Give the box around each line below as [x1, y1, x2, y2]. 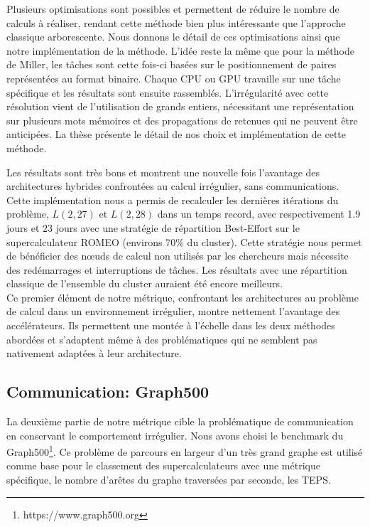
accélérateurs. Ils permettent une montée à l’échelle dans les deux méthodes [6, 318, 335, 333]
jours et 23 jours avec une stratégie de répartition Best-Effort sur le [6, 220, 300, 235]
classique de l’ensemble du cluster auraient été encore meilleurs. [6, 276, 283, 291]
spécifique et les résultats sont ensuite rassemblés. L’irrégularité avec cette [6, 85, 329, 100]
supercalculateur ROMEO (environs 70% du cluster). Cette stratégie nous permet [6, 234, 362, 249]
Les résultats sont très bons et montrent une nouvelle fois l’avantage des [6, 164, 320, 179]
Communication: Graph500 [6, 380, 210, 403]
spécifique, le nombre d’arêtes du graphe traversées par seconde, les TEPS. [6, 472, 331, 487]
